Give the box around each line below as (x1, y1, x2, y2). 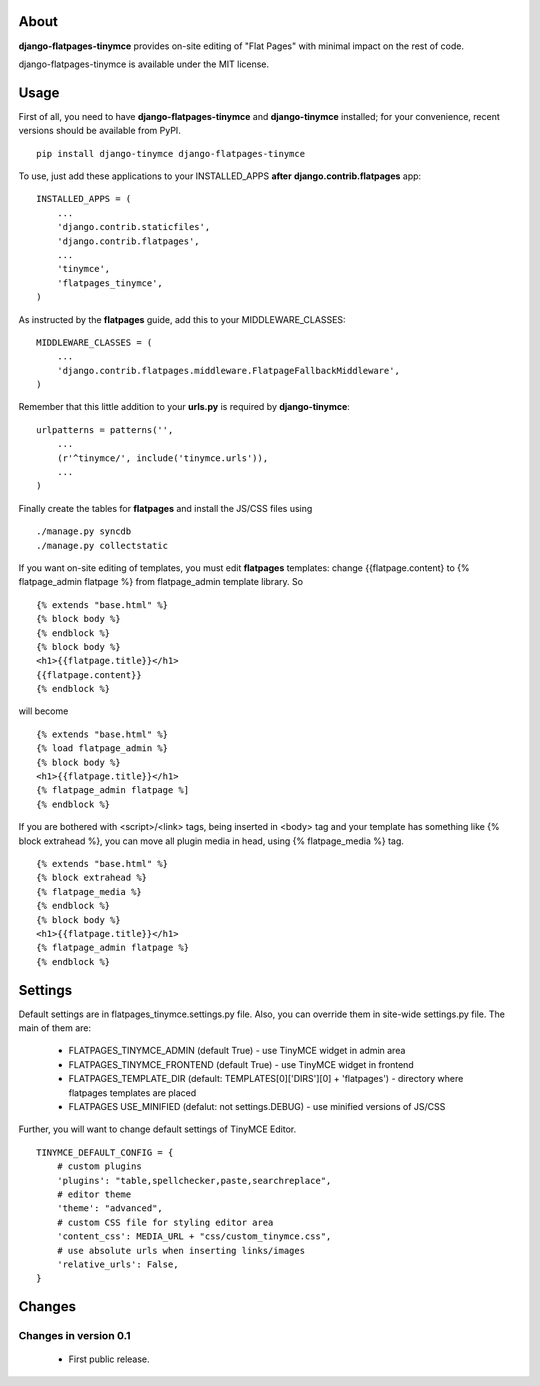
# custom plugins (56, 1161, 142, 1172)
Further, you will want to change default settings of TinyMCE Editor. (18, 1123, 297, 1135)
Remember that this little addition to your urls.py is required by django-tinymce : (18, 401, 350, 413)
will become (18, 705, 69, 717)
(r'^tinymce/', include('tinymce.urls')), (56, 452, 269, 464)
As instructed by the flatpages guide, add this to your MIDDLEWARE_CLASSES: (18, 313, 346, 325)
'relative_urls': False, (56, 1258, 179, 1270)
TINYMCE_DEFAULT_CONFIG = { (36, 1146, 174, 1158)
